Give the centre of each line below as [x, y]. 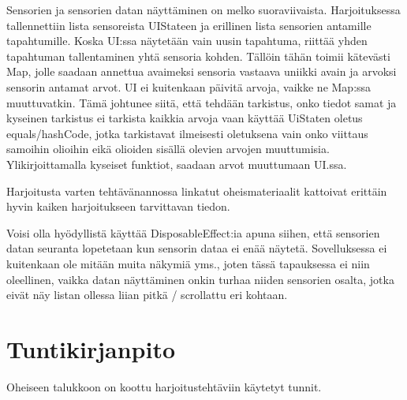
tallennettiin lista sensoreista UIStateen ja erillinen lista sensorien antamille [189, 25]
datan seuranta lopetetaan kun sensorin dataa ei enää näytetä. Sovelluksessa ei [197, 248]
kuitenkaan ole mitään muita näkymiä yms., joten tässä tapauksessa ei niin [188, 263]
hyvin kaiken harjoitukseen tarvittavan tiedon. [118, 206]
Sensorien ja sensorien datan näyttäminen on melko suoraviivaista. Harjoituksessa [203, 9]
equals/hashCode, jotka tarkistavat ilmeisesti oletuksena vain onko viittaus [187, 133]
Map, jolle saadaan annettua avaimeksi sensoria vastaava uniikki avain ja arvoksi [202, 71]
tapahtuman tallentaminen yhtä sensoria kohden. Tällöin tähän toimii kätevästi [198, 56]
